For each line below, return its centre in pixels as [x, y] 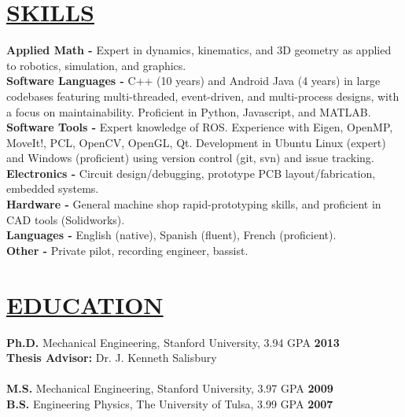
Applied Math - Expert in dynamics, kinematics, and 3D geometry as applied [199, 50]
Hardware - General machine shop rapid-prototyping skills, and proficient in [194, 204]
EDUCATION [85, 304]
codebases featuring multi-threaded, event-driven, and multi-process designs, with [203, 96]
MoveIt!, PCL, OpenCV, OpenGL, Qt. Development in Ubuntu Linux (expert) [196, 142]
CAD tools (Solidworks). [66, 219]
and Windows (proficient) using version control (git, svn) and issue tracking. [190, 158]
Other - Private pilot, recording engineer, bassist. [127, 250]
